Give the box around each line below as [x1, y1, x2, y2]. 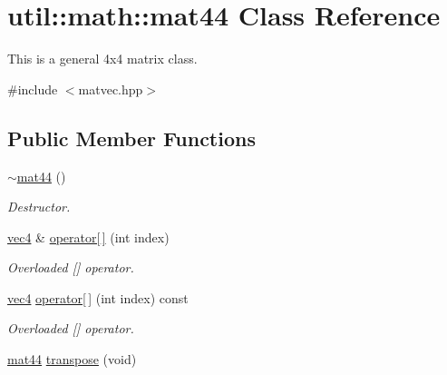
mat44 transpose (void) [7, 350, 137, 369]
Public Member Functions [7, 123, 256, 152]
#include [7, 79, 58, 98]
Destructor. [7, 197, 71, 216]
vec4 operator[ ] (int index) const [7, 288, 189, 307]
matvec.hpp [78, 79, 143, 98]
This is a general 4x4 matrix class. [7, 49, 198, 68]
